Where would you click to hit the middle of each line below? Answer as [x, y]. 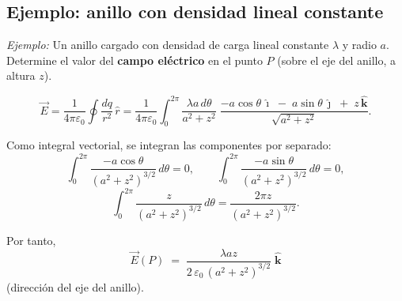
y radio [359, 45]
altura [21, 75]
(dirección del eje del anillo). [75, 286]
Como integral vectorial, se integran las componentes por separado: [169, 145]
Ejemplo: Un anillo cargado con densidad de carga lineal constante [168, 45]
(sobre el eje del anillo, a [337, 60]
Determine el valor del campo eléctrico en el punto [135, 60]
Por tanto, [31, 240]
